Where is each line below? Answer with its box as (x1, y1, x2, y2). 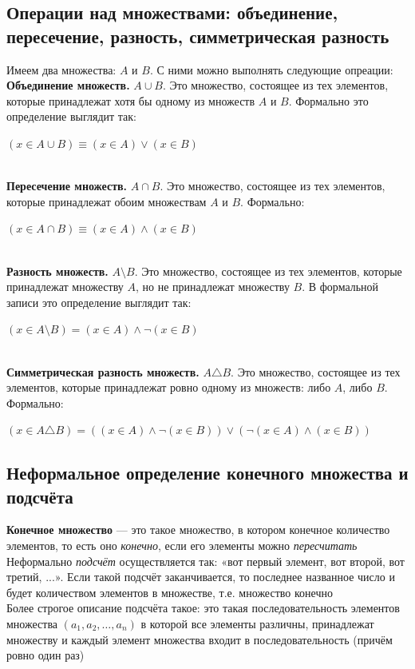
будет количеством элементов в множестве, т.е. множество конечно (6, 583, 333, 600)
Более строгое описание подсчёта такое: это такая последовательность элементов (6, 599, 400, 616)
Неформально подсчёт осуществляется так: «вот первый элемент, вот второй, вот (6, 552, 405, 569)
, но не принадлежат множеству (136, 278, 290, 295)
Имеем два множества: (6, 61, 117, 78)
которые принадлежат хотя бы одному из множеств (6, 92, 255, 109)
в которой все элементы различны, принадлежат (140, 615, 374, 632)
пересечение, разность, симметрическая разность (6, 23, 389, 48)
